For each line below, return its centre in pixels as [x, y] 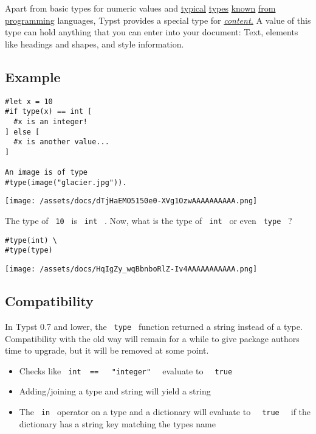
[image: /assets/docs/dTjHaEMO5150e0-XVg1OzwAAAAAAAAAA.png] [131, 201]
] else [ [22, 132]
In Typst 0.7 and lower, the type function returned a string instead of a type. [154, 326]
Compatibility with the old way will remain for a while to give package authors [152, 338]
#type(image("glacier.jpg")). [66, 182]
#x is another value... [61, 142]
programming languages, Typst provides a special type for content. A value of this [158, 20]
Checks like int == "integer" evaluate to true [126, 370]
